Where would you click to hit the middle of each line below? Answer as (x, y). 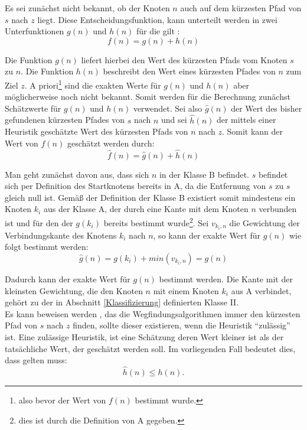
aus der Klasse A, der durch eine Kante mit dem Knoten (146, 209)
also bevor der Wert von (62, 400)
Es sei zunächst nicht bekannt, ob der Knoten (87, 8)
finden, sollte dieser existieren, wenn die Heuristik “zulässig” (182, 325)
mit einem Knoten (186, 290)
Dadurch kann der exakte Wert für (68, 278)
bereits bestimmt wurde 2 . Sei (156, 222)
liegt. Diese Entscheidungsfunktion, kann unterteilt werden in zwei (157, 19)
